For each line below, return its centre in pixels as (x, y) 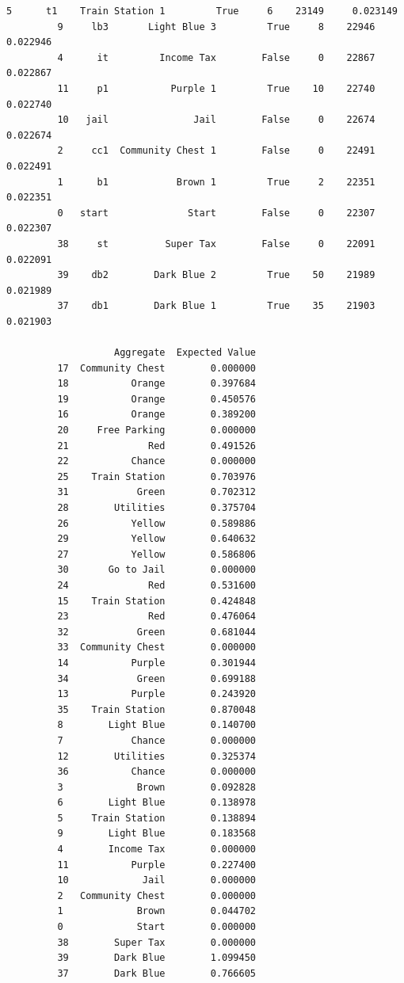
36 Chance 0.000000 (156, 772)
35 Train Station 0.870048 (156, 709)
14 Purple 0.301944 (156, 663)
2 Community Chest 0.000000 (156, 895)
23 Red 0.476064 (156, 617)
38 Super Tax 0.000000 (156, 942)
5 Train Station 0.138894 (156, 818)
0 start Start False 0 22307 (216, 213)
